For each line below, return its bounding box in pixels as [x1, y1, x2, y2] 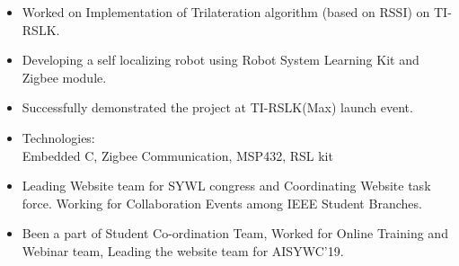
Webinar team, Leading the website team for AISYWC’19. [22, 241, 344, 260]
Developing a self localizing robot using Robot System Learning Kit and [22, 50, 419, 69]
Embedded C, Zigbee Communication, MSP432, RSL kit [22, 146, 333, 164]
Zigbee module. [22, 67, 107, 86]
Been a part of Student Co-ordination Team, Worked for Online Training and [22, 224, 448, 243]
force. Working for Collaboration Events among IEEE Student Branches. [22, 193, 422, 212]
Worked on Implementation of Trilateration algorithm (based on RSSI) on [22, 3, 430, 21]
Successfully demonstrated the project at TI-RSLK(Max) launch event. [22, 98, 413, 117]
